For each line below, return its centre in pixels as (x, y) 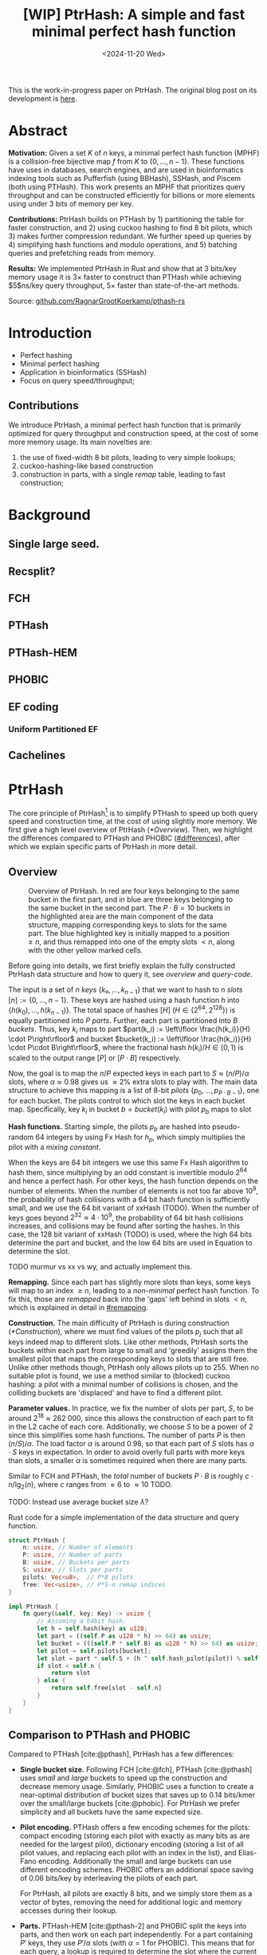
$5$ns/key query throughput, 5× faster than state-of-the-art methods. (124, 285)
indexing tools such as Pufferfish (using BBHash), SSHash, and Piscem (125, 178)
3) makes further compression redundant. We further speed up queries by (130, 236)
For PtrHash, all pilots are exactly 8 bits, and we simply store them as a (136, 1894)
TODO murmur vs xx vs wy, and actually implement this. (100, 1267)
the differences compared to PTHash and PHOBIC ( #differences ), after (124, 838)
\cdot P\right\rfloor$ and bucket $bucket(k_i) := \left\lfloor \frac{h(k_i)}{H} (130, 1039)
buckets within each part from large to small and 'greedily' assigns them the (133, 1351)
